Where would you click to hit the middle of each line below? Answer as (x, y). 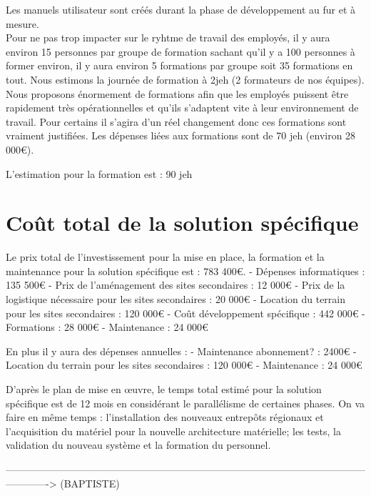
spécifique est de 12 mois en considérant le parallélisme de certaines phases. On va (185, 403)
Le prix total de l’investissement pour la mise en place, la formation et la (165, 257)
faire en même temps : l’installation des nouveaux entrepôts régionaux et (165, 417)
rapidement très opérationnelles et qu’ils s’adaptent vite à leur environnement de (182, 108)
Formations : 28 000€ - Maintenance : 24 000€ (107, 327)
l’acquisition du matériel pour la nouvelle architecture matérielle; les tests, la (173, 431)
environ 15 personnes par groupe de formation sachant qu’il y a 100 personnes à (181, 51)
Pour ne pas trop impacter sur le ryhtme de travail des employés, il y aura (168, 38)
